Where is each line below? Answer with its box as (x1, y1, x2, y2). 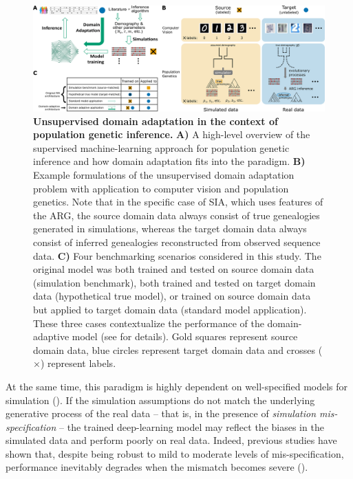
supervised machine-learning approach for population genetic (33, 140, 290, 155)
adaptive (33, 329, 69, 344)
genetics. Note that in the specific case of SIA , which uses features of (33, 194, 323, 209)
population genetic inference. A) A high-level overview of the (33, 127, 310, 142)
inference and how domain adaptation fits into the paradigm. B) (33, 154, 306, 168)
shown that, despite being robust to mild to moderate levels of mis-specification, (6, 446, 344, 460)
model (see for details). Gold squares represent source (72, 329, 298, 344)
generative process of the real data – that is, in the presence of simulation (6, 406, 317, 421)
